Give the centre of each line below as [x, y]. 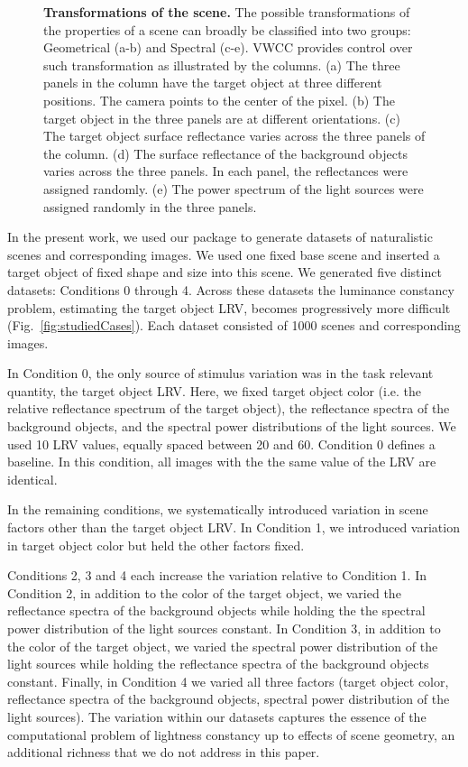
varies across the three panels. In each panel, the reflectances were [226, 171]
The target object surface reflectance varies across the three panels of [234, 136]
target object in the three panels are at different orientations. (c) [222, 118]
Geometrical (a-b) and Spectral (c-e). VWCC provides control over [228, 47]
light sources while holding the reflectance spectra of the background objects [218, 664]
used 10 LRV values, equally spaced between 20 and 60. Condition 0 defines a [221, 444]
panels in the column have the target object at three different [213, 83]
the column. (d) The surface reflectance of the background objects [225, 153]
